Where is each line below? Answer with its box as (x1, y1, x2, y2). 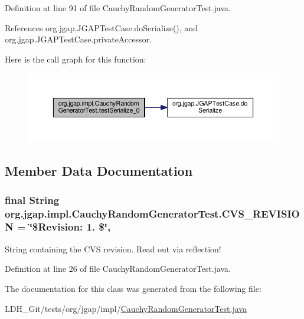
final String (5, 192, 60, 207)
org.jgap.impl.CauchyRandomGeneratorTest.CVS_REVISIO (5, 206, 300, 221)
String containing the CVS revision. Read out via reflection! (5, 242, 221, 255)
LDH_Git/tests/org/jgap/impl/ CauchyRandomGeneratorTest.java (5, 302, 247, 314)
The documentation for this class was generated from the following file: (5, 282, 261, 294)
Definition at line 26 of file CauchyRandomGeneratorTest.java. (5, 262, 231, 275)
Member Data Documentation (5, 162, 193, 180)
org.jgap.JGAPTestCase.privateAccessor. (5, 33, 152, 45)
